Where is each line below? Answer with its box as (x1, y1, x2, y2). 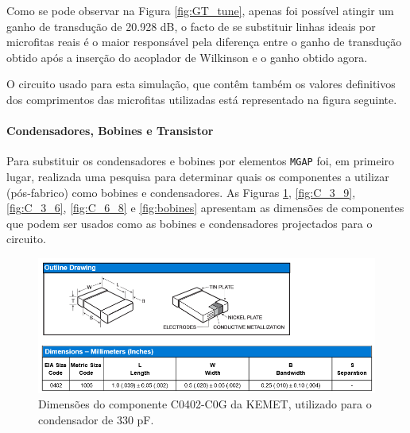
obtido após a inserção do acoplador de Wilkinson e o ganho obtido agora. (6, 48, 368, 65)
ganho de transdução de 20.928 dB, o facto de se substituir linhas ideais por (6, 17, 376, 34)
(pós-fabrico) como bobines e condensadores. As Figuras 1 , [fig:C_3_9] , (6, 184, 356, 200)
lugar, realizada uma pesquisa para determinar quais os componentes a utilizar (6, 168, 389, 185)
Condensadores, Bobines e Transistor (6, 122, 214, 139)
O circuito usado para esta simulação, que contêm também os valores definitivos (6, 75, 396, 92)
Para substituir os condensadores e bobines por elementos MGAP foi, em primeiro (6, 153, 395, 169)
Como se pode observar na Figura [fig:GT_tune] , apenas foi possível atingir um (6, 2, 394, 18)
